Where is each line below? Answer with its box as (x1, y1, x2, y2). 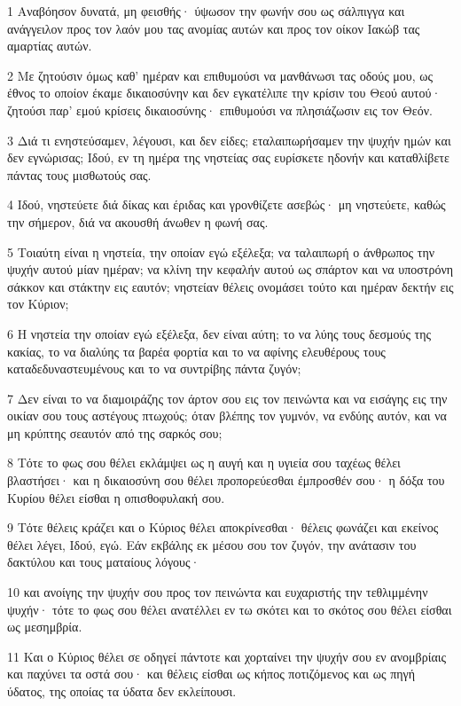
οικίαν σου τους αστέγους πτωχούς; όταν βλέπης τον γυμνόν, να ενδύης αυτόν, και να (7, 406, 447, 425)
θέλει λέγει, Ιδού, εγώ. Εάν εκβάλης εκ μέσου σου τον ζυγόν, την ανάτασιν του (7, 535, 417, 553)
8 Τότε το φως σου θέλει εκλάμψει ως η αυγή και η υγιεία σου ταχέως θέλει (7, 453, 401, 472)
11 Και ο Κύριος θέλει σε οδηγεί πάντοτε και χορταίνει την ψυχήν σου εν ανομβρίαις (7, 647, 447, 665)
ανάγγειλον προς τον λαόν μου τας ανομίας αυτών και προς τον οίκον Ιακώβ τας (7, 19, 420, 37)
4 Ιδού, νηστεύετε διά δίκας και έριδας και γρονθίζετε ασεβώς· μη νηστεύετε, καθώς (7, 195, 446, 214)
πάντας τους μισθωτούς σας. (7, 165, 152, 184)
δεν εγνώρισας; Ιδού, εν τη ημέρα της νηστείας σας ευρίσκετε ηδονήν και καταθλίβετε (7, 148, 449, 167)
